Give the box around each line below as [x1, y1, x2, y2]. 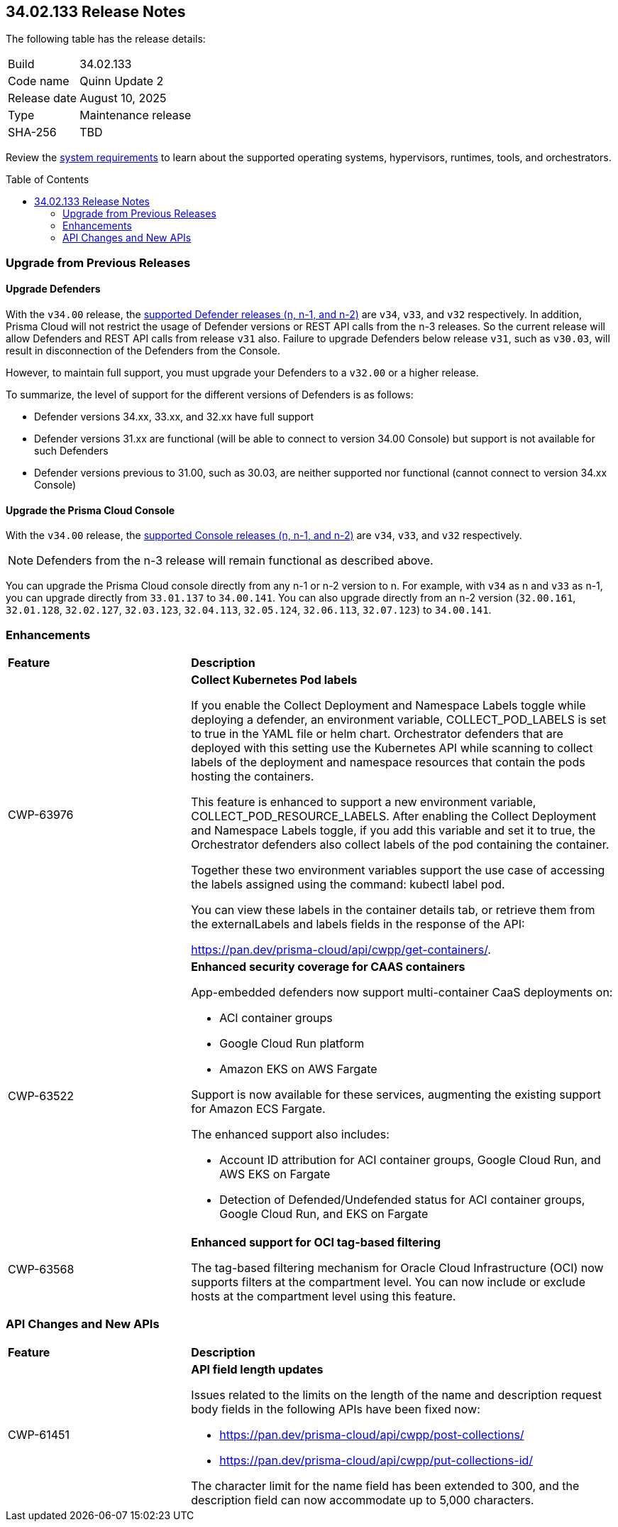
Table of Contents [6, 173, 89, 186]
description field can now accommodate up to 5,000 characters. [191, 1492, 534, 1507]
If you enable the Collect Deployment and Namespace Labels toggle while [191, 697, 586, 712]
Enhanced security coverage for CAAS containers [191, 959, 465, 974]
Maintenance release [79, 108, 192, 123]
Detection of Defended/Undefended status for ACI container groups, [219, 1192, 585, 1207]
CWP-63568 [8, 1261, 75, 1276]
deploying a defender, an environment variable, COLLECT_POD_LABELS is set [191, 712, 607, 727]
